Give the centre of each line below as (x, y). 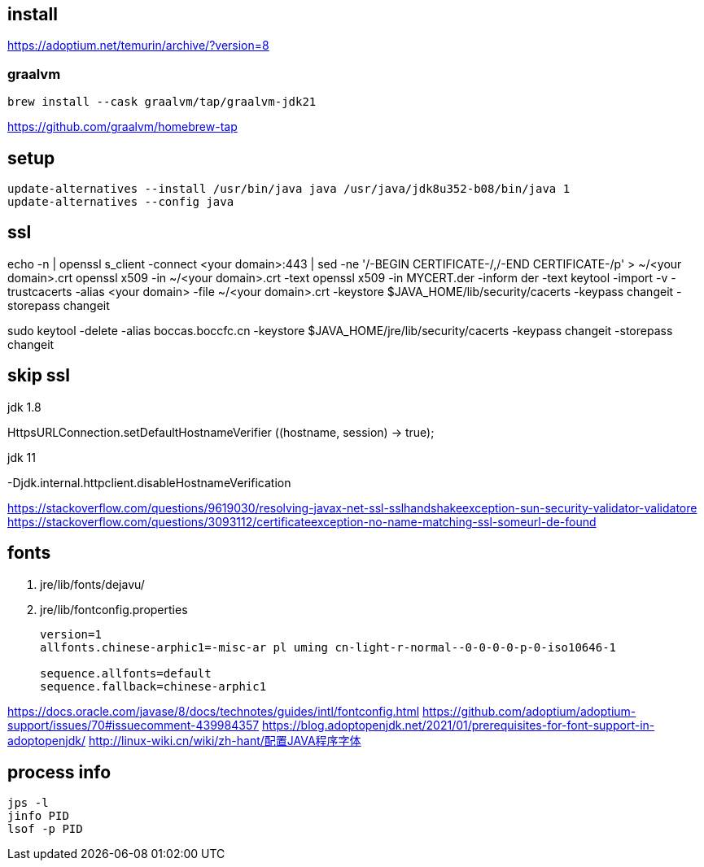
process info (59, 772)
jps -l (28, 803)
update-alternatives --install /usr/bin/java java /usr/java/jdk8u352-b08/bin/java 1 (289, 189)
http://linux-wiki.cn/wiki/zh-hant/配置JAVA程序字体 (225, 740)
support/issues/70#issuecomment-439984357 (133, 725)
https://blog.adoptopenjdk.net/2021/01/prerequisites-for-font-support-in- (459, 725)
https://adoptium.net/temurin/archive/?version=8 (138, 46)
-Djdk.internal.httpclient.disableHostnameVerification (149, 482)
